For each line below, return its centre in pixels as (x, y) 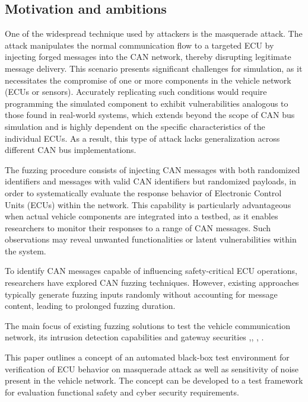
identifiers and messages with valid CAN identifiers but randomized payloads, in (150, 181)
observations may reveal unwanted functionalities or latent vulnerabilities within (151, 239)
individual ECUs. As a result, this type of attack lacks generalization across (142, 138)
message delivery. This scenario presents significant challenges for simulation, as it (154, 68)
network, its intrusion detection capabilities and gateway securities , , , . (134, 337)
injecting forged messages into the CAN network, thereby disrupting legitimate (148, 57)
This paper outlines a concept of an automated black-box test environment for (147, 357)
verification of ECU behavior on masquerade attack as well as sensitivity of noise (152, 368)
